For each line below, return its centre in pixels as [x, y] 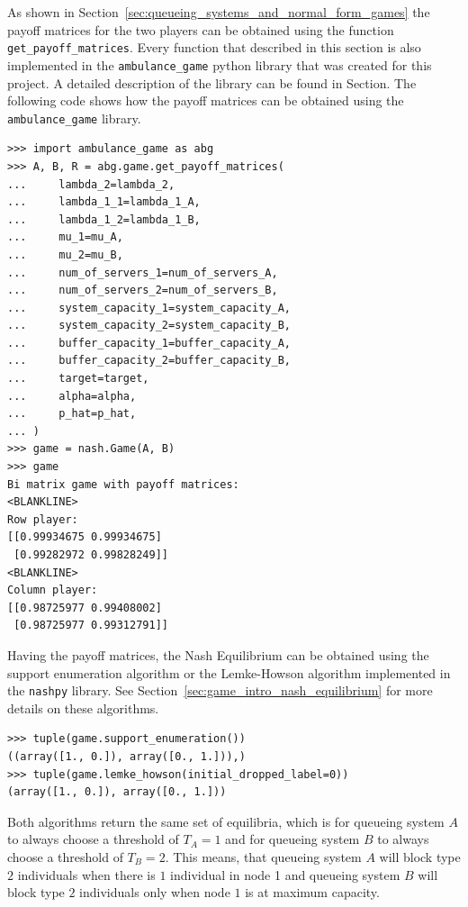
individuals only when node [155, 892]
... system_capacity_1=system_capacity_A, [149, 308]
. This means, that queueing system [263, 856]
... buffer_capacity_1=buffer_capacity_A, [149, 343]
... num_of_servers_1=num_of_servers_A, [143, 272]
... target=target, [78, 379]
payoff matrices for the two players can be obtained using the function [201, 29]
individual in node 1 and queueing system [285, 874]
